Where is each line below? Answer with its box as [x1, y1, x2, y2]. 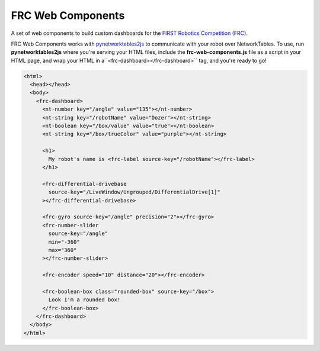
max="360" [48, 246, 77, 253]
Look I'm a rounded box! [48, 297, 121, 303]
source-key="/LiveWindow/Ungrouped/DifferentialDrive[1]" [48, 189, 220, 195]
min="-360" [48, 239, 80, 245]
